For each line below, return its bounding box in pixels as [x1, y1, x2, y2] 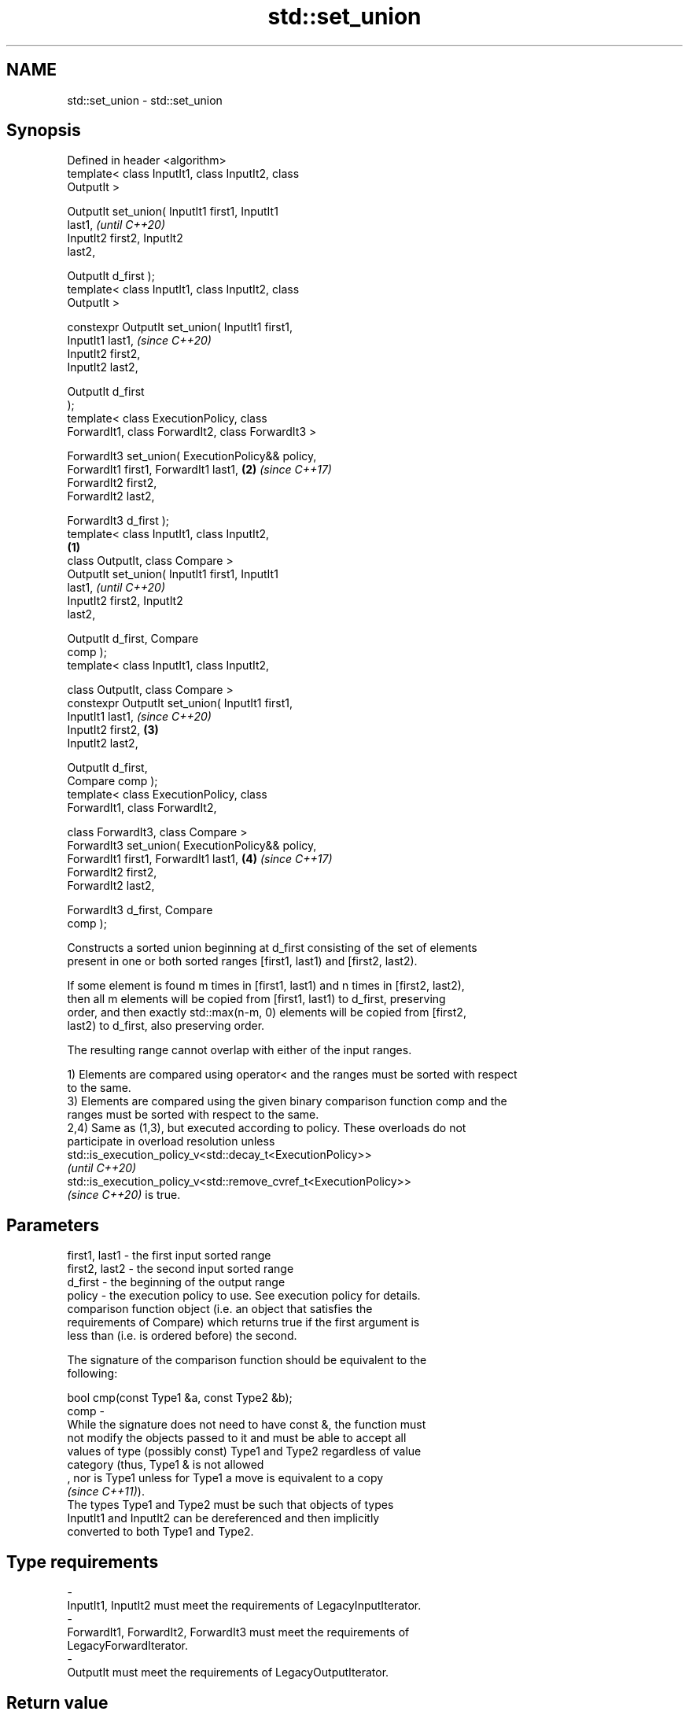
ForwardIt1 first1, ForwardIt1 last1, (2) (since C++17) [67, 463, 332, 477]
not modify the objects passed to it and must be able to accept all [67, 1431, 407, 1445]
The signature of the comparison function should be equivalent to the [67, 1353, 427, 1367]
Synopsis [6, 120, 81, 141]
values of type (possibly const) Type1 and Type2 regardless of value [67, 1444, 422, 1459]
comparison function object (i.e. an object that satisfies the [67, 1302, 373, 1316]
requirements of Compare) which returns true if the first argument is [67, 1315, 420, 1330]
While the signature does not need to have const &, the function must [67, 1418, 426, 1432]
